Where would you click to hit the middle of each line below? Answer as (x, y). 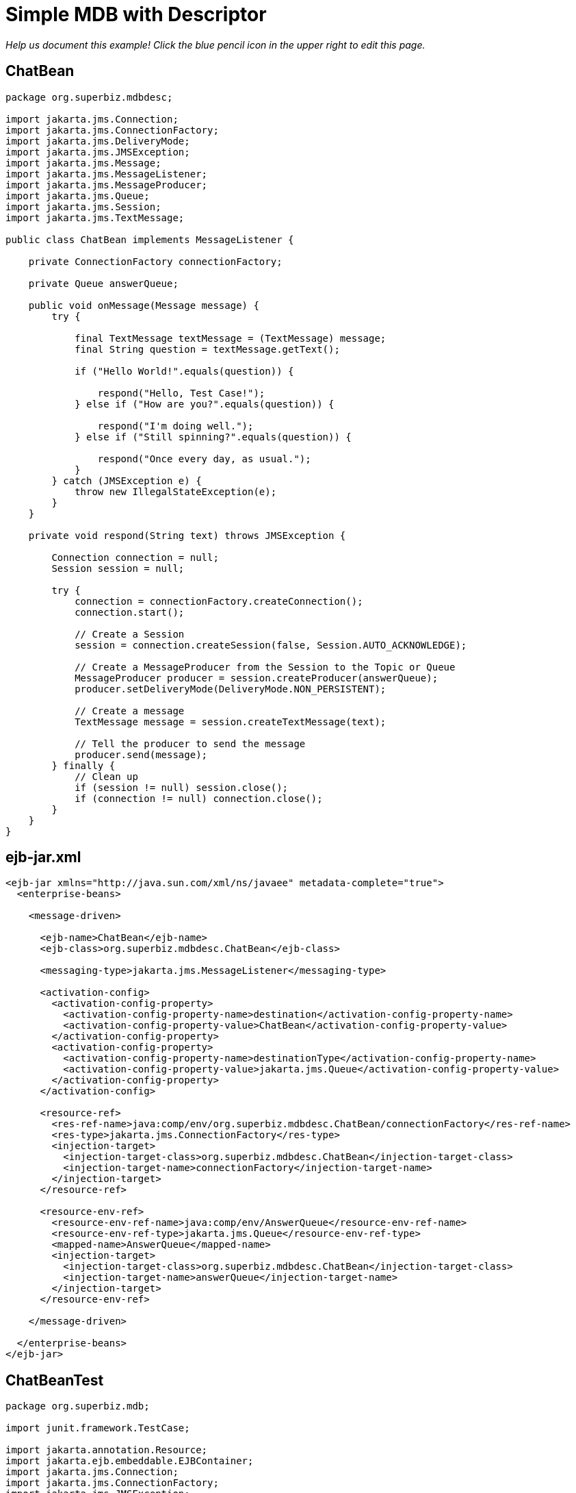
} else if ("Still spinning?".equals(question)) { (213, 437)
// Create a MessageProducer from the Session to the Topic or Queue (265, 667)
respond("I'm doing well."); (175, 426)
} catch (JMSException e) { (127, 480)
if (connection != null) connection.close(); (199, 798)
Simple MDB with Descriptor (136, 14)
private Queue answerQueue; (103, 283)
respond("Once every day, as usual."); (204, 459)
